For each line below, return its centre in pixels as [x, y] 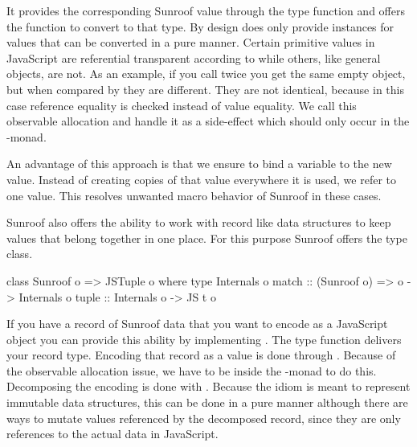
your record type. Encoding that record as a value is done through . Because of [201, 355]
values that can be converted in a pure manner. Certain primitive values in [191, 42]
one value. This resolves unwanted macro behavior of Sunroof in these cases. [194, 195]
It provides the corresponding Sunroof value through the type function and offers [206, 10]
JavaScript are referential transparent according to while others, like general [194, 57]
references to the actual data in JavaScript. [112, 434]
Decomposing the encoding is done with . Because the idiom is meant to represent [208, 386]
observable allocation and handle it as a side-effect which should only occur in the [208, 121]
